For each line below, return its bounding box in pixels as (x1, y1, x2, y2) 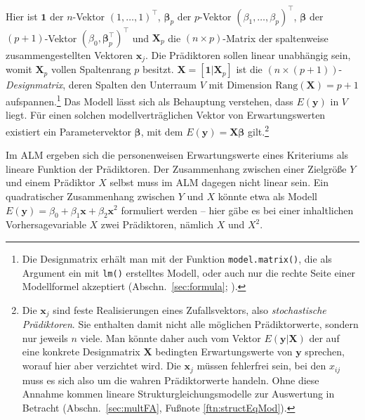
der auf (309, 330, 340, 345)
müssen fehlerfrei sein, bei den (197, 358, 326, 373)
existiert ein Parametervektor (6, 124, 131, 138)
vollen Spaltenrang (51, 62, 131, 77)
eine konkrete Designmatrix (22, 344, 140, 359)
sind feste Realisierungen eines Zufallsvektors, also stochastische (53, 302, 326, 317)
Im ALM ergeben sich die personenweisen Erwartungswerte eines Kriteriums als (6, 147, 349, 162)
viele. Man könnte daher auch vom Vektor (80, 330, 261, 345)
